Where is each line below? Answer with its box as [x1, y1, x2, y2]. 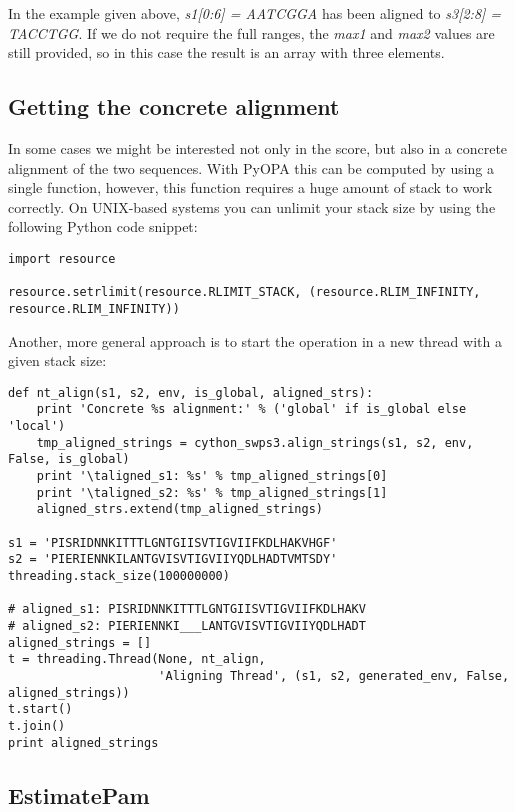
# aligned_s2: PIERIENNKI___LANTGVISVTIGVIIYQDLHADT [8, 618, 366, 633]
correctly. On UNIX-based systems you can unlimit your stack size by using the [8, 196, 496, 217]
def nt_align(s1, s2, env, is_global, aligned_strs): [8, 385, 374, 400]
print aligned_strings [8, 735, 159, 750]
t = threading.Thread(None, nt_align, [8, 652, 266, 667]
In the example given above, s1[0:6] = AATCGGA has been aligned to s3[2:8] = [8, 3, 502, 23]
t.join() [8, 718, 66, 733]
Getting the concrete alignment [8, 91, 340, 122]
